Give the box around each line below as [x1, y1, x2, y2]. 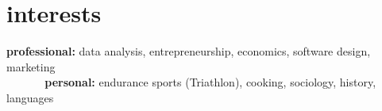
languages [6, 89, 54, 105]
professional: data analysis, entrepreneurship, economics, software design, [6, 43, 371, 59]
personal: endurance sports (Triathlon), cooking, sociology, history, [44, 74, 376, 90]
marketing [6, 58, 56, 75]
